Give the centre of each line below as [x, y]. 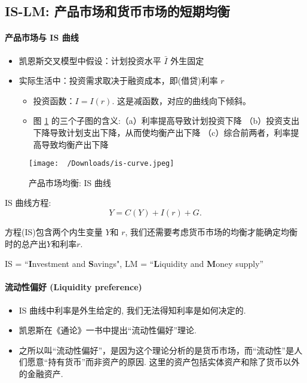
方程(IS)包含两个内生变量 [54, 231]
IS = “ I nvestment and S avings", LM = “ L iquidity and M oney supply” [134, 264]
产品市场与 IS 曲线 [42, 37]
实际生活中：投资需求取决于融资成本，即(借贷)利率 [118, 80]
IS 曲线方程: [28, 203]
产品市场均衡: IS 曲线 [70, 182]
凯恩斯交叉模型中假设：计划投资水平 [90, 60]
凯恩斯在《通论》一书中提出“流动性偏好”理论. [108, 330]
